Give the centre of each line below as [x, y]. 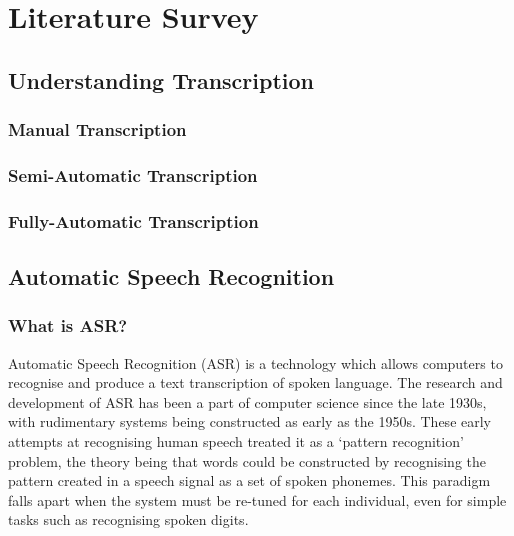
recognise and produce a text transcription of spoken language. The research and [255, 382]
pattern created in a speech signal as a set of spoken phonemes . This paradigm [249, 480]
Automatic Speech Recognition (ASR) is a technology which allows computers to [255, 362]
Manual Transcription [97, 129]
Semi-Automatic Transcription [133, 174]
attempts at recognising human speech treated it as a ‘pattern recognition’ [236, 441]
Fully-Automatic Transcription [133, 220]
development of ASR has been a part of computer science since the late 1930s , [247, 401]
